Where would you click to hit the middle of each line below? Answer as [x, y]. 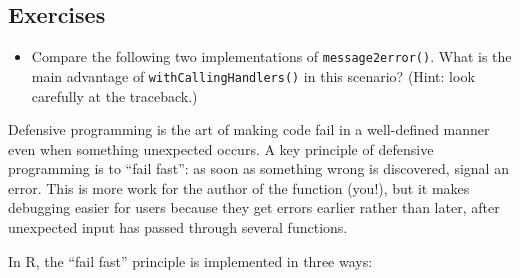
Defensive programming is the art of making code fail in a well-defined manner [249, 129]
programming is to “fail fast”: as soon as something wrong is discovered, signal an [258, 168]
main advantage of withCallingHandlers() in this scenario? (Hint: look [253, 75]
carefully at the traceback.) [114, 95]
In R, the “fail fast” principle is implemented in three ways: [190, 260]
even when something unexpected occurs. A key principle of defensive [221, 148]
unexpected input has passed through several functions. [178, 227]
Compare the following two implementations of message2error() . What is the [271, 56]
